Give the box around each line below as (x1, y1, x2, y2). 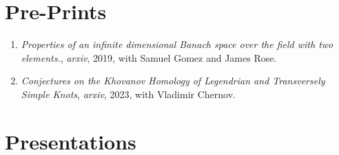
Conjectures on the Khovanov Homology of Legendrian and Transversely (21, 73, 325, 88)
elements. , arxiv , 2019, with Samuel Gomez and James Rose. (21, 50, 277, 64)
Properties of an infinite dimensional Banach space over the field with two (21, 37, 333, 51)
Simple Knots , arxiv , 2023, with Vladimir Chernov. (21, 86, 236, 101)
